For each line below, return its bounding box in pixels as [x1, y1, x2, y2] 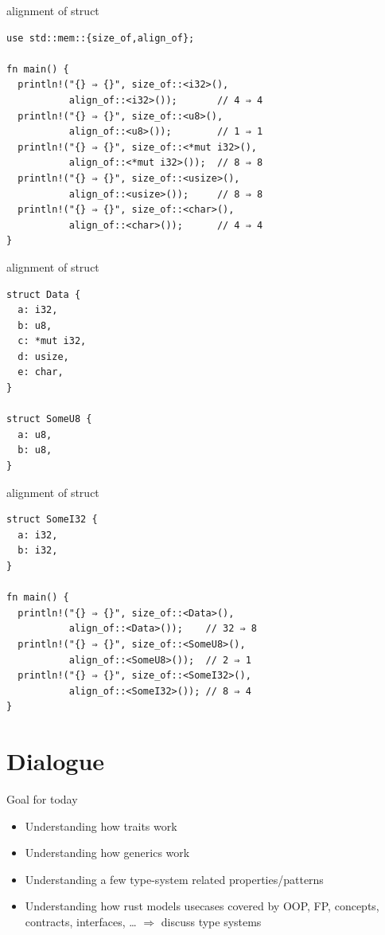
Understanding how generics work [25, 844, 190, 861]
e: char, [17, 366, 64, 378]
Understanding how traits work [25, 817, 177, 834]
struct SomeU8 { [6, 413, 92, 425]
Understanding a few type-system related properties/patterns [25, 870, 324, 887]
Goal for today [6, 791, 78, 808]
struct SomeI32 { [6, 514, 98, 526]
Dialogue [6, 745, 105, 777]
